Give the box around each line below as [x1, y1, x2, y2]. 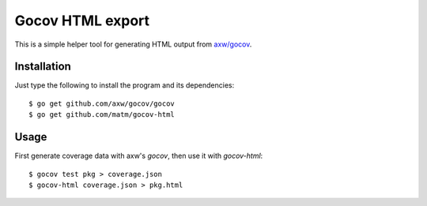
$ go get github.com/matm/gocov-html [28, 110, 176, 119]
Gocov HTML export [14, 12, 150, 29]
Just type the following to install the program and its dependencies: [14, 81, 235, 90]
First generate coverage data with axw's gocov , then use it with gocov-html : [14, 151, 263, 161]
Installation [14, 60, 71, 73]
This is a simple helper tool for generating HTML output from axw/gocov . [14, 39, 252, 49]
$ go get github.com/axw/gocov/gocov [28, 99, 176, 108]
